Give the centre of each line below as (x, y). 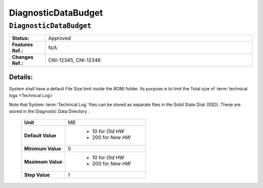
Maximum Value (43, 162)
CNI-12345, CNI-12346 (74, 60)
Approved (59, 38)
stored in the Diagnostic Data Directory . (49, 111)
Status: (20, 38)
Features (23, 45)
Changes (23, 57)
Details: (21, 77)
